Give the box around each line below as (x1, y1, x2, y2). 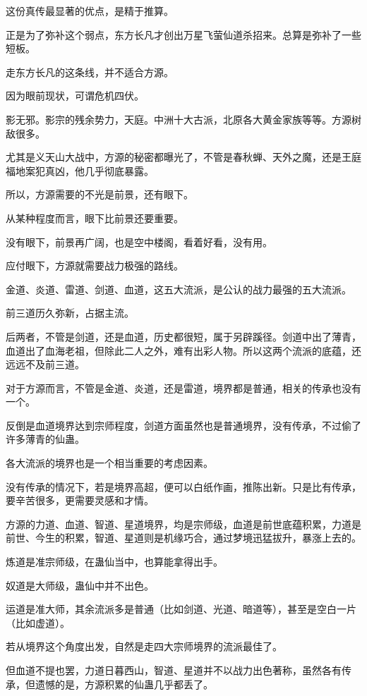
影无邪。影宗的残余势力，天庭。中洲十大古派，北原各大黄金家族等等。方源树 (6, 111, 361, 126)
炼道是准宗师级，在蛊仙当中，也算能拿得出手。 (6, 554, 223, 569)
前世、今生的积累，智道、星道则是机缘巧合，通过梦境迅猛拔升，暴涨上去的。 (6, 530, 361, 545)
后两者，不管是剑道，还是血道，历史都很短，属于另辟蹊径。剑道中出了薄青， (6, 329, 361, 343)
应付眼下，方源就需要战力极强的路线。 (6, 258, 183, 273)
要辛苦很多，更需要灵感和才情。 (6, 493, 154, 508)
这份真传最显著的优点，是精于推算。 (6, 4, 174, 18)
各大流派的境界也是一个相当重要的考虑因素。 (6, 456, 213, 470)
